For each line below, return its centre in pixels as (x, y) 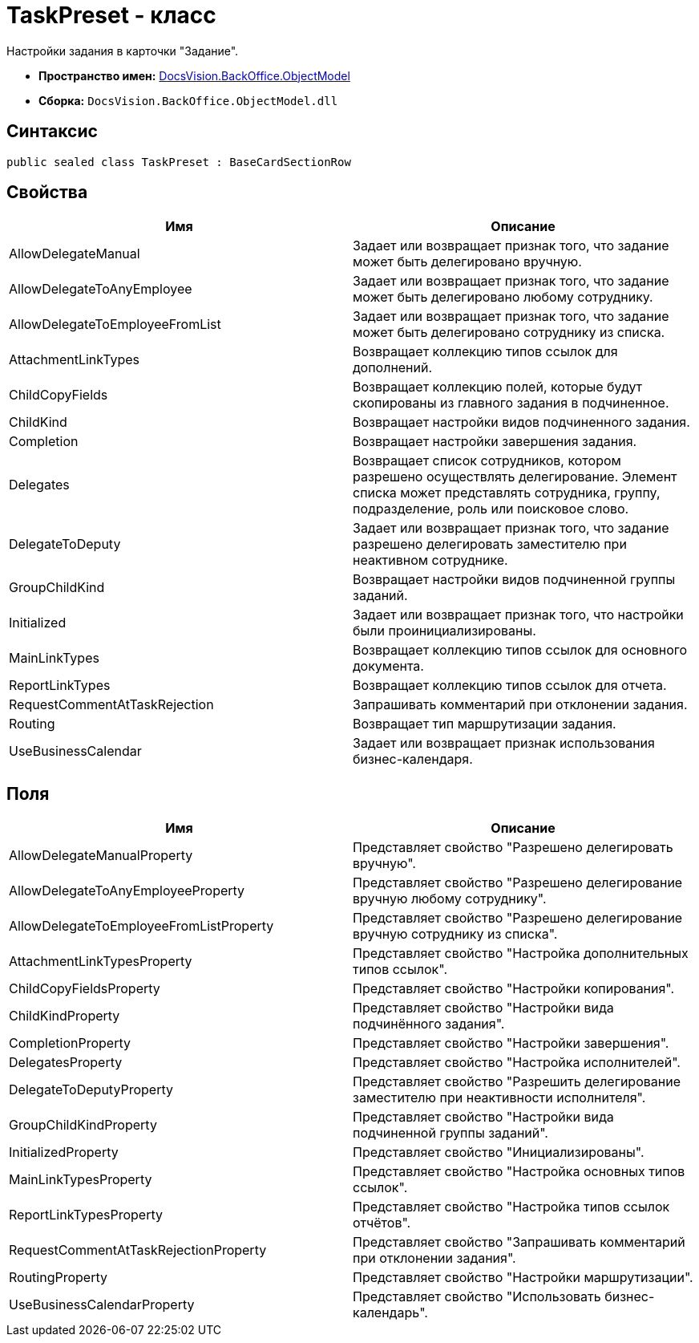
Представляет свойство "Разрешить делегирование (517, 1082)
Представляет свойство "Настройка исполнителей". (517, 1063)
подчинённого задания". (429, 1024)
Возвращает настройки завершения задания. (495, 442)
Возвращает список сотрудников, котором (487, 461)
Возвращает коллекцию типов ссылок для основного (520, 650)
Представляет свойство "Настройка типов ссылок (511, 1207)
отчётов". (382, 1223)
